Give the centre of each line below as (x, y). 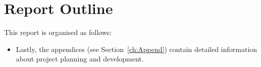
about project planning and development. (80, 59)
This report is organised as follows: (58, 32)
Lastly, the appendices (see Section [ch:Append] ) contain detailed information (137, 49)
